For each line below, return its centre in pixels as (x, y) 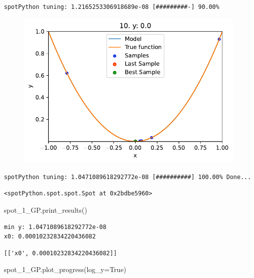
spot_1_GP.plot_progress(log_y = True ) (65, 269)
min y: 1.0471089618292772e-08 (55, 227)
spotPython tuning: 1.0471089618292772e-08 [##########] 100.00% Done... (128, 177)
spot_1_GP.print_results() (46, 210)
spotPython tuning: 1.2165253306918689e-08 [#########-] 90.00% (112, 7)
